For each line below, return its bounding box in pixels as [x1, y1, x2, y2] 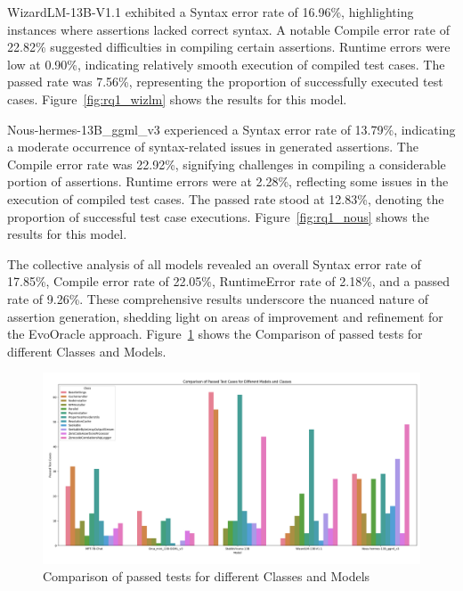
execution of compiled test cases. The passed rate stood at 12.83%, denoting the [7, 189, 444, 208]
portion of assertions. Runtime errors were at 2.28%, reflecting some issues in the [7, 172, 449, 191]
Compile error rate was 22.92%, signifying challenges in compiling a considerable [7, 154, 446, 173]
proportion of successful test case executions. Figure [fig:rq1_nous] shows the [7, 207, 429, 226]
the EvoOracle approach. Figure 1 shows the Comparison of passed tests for [7, 324, 423, 343]
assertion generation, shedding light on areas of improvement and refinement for [7, 307, 443, 325]
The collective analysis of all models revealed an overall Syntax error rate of [7, 254, 421, 273]
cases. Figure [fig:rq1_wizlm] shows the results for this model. [7, 89, 347, 108]
